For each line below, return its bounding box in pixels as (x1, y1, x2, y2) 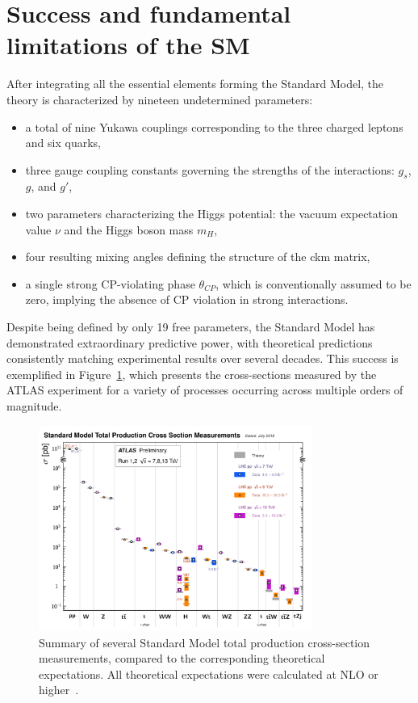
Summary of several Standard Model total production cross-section (39, 634, 370, 650)
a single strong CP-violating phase (25, 275, 195, 292)
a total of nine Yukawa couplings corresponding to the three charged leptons (25, 118, 403, 135)
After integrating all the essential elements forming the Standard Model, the (6, 75, 384, 92)
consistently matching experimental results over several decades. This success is (6, 350, 399, 367)
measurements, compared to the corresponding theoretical (39, 650, 325, 667)
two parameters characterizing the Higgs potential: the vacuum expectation (25, 205, 398, 222)
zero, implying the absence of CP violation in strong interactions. (25, 291, 349, 308)
